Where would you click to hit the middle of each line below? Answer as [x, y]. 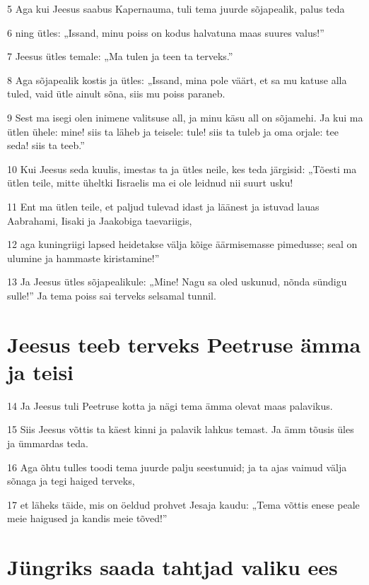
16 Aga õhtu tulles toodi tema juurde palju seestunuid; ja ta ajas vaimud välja [177, 467]
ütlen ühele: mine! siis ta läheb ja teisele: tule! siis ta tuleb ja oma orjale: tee [173, 131]
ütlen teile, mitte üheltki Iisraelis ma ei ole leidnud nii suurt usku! [150, 183]
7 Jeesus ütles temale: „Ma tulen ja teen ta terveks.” [120, 56]
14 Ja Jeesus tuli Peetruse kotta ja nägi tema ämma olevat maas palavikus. [170, 405]
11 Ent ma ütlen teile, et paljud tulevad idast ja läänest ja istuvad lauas [163, 206]
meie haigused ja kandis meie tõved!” [87, 518]
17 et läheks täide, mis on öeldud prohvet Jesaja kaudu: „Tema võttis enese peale [183, 504]
